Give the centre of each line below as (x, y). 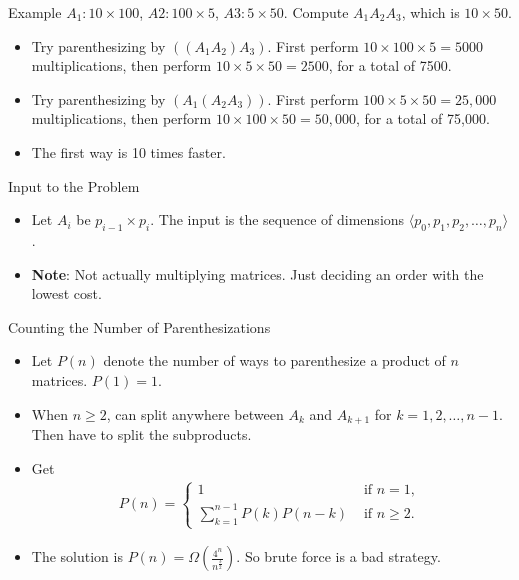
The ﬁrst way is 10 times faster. (128, 151)
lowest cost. (66, 293)
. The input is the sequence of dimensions (277, 219)
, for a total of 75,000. (422, 118)
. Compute (316, 12)
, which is (430, 12)
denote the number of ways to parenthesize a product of (274, 360)
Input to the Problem (74, 185)
